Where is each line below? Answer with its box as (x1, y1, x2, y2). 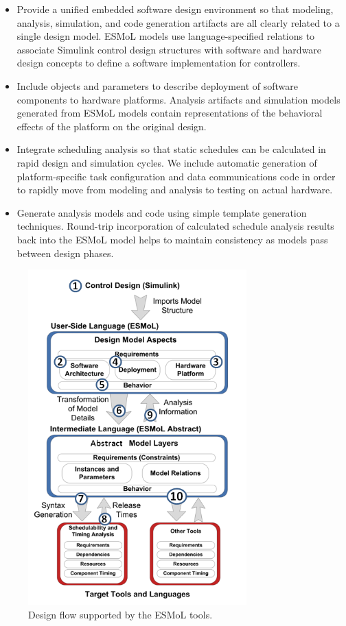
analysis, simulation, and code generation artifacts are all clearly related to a (16, 15, 340, 29)
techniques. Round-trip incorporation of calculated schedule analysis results (16, 219, 334, 233)
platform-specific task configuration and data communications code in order (16, 169, 336, 183)
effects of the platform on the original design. (16, 119, 207, 133)
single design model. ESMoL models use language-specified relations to (16, 29, 315, 43)
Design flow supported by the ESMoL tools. (28, 607, 213, 621)
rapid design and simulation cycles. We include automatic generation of (16, 155, 317, 169)
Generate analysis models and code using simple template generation (16, 205, 307, 219)
